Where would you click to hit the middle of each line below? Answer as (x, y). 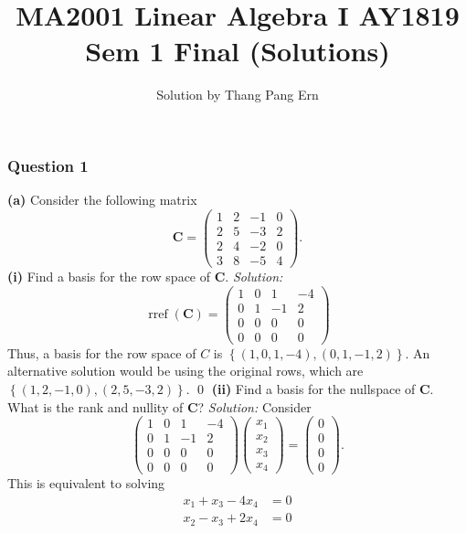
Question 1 (48, 165)
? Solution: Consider (254, 406)
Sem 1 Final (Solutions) (238, 51)
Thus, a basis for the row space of (102, 352)
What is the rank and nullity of (95, 406)
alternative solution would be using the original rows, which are (185, 371)
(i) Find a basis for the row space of (109, 276)
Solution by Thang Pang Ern (238, 95)
